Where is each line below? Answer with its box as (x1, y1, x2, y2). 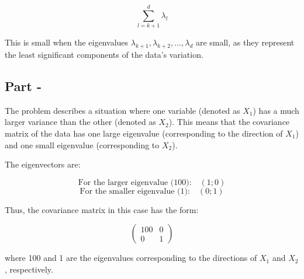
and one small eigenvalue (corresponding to (5, 138, 160, 151)
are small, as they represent (195, 36, 295, 48)
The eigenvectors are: (5, 158, 81, 170)
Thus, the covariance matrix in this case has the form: (5, 203, 199, 215)
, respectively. (5, 263, 53, 275)
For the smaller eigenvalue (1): (80, 187, 190, 196)
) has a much (253, 104, 299, 116)
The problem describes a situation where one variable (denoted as (5, 104, 240, 116)
